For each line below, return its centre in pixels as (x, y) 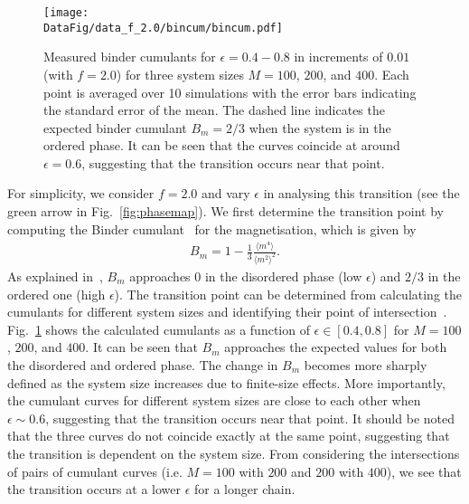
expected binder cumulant (115, 127)
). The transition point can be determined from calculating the (288, 294)
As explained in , (55, 276)
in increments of (338, 57)
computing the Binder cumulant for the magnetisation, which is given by (212, 228)
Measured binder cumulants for (130, 57)
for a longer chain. (245, 489)
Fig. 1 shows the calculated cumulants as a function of (159, 329)
